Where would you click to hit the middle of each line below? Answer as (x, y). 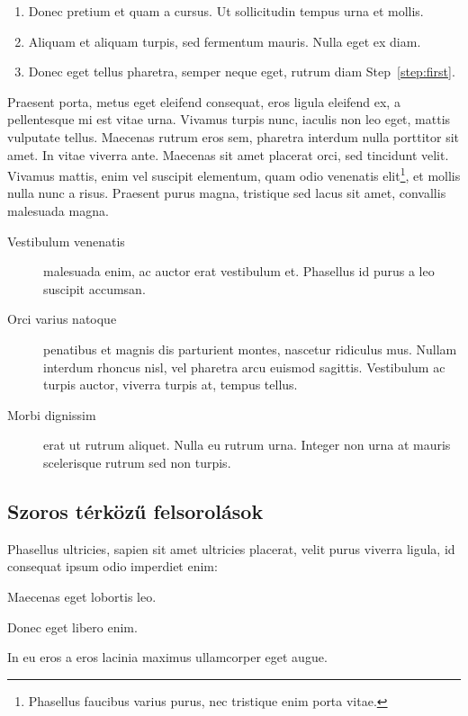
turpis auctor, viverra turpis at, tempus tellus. (171, 385)
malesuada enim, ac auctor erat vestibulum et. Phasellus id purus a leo (239, 271)
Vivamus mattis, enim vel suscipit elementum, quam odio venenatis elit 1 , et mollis (234, 174)
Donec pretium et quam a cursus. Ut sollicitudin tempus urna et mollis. (226, 11)
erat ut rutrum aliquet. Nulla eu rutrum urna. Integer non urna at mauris (247, 445)
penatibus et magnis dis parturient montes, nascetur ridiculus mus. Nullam (250, 349)
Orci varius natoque (62, 319)
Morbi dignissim (52, 414)
